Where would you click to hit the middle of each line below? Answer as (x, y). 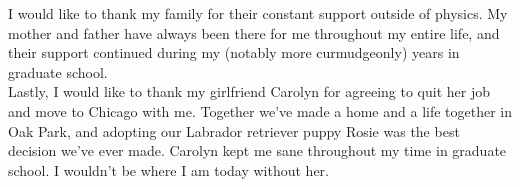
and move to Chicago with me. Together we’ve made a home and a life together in (260, 110)
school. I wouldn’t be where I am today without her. (168, 169)
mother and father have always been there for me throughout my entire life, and (254, 32)
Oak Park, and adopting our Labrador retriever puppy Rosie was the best (234, 130)
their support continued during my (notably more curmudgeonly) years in (234, 52)
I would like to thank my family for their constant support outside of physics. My (258, 13)
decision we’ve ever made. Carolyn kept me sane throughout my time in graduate (257, 150)
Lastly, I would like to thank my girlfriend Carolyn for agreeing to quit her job (249, 91)
